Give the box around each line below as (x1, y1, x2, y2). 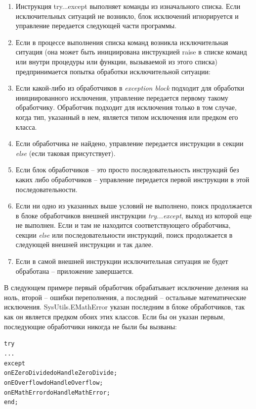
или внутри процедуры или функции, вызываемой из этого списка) (15, 56, 218, 66)
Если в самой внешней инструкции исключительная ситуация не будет (15, 256, 228, 266)
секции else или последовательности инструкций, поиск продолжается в (15, 229, 233, 240)
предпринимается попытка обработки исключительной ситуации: (15, 66, 211, 76)
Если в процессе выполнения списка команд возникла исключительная (15, 37, 228, 47)
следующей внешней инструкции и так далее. (15, 239, 153, 250)
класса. (15, 121, 37, 132)
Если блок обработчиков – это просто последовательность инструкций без (15, 164, 239, 175)
